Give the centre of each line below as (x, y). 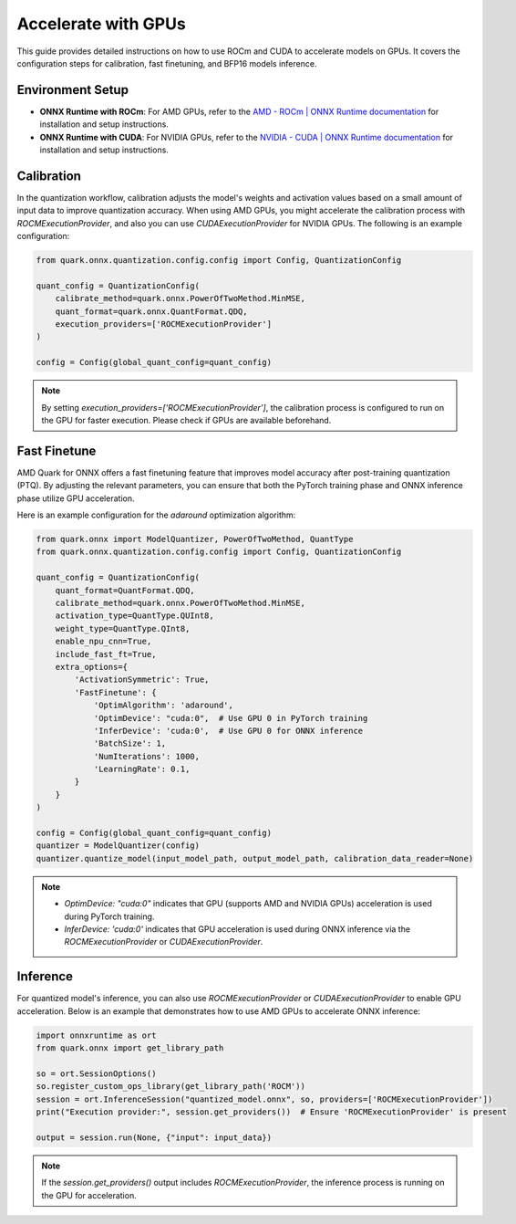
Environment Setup (73, 90)
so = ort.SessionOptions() (96, 1073)
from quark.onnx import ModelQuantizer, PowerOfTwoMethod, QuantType (195, 539)
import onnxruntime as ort (96, 1035)
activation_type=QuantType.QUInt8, (134, 616)
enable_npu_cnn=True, (103, 642)
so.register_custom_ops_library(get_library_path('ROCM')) (170, 1087)
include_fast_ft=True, (106, 654)
